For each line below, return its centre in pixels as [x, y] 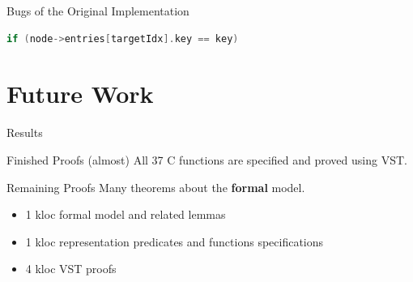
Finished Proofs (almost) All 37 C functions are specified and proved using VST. [207, 159]
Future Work [80, 94]
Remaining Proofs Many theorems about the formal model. [156, 187]
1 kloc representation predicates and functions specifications [175, 241]
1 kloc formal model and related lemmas [126, 214]
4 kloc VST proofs [71, 269]
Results [25, 132]
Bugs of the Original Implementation [98, 11]
